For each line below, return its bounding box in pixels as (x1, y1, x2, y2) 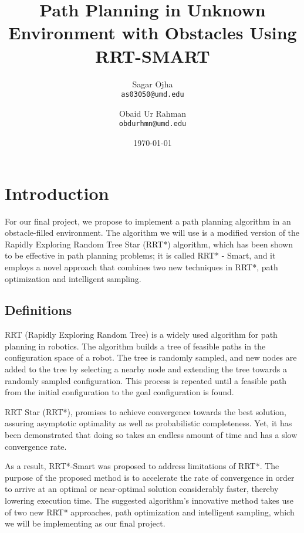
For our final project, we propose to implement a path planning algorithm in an (5, 215, 291, 227)
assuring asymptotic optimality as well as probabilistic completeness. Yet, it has (5, 417, 292, 429)
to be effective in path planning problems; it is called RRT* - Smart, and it (5, 249, 276, 262)
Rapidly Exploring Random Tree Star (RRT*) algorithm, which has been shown (5, 237, 293, 250)
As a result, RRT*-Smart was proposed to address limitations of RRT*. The (5, 460, 279, 472)
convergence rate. (5, 440, 67, 452)
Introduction (5, 181, 109, 205)
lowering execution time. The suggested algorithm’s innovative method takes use (5, 494, 293, 507)
